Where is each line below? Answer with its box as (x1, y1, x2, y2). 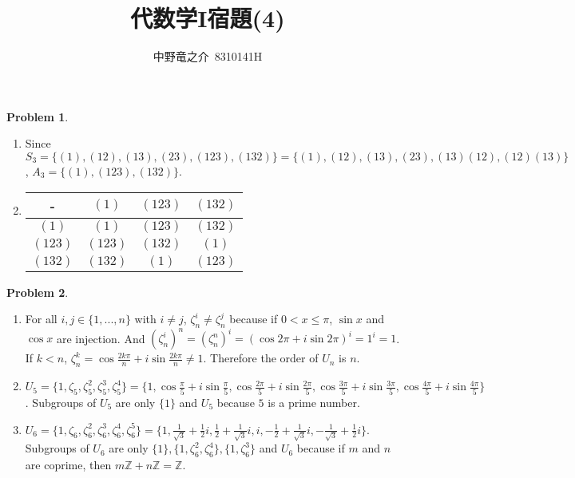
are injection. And (56, 330, 145, 346)
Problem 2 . (6, 283, 69, 300)
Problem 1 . (6, 108, 69, 124)
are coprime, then (25, 456, 112, 473)
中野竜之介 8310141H (153, 48, 263, 65)
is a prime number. (268, 393, 360, 410)
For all (25, 310, 57, 327)
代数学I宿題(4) (130, 2, 285, 34)
